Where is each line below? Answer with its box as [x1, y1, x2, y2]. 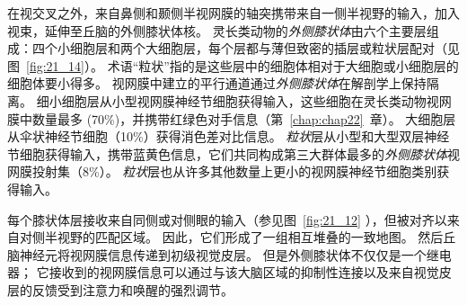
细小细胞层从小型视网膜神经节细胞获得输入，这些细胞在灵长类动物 [36, 91, 427, 110]
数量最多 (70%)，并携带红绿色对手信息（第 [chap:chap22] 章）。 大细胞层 [31, 109, 456, 128]
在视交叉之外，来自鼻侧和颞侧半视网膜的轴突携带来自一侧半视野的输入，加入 [7, 4, 460, 22]
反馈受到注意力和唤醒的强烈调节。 [31, 280, 233, 299]
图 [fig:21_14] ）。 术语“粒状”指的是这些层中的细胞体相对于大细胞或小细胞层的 [7, 56, 459, 75]
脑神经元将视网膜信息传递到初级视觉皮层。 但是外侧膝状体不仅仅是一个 [7, 245, 427, 264]
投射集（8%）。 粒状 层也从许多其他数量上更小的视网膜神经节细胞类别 [31, 162, 437, 181]
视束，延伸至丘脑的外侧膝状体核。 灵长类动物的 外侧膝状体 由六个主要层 [7, 21, 427, 40]
